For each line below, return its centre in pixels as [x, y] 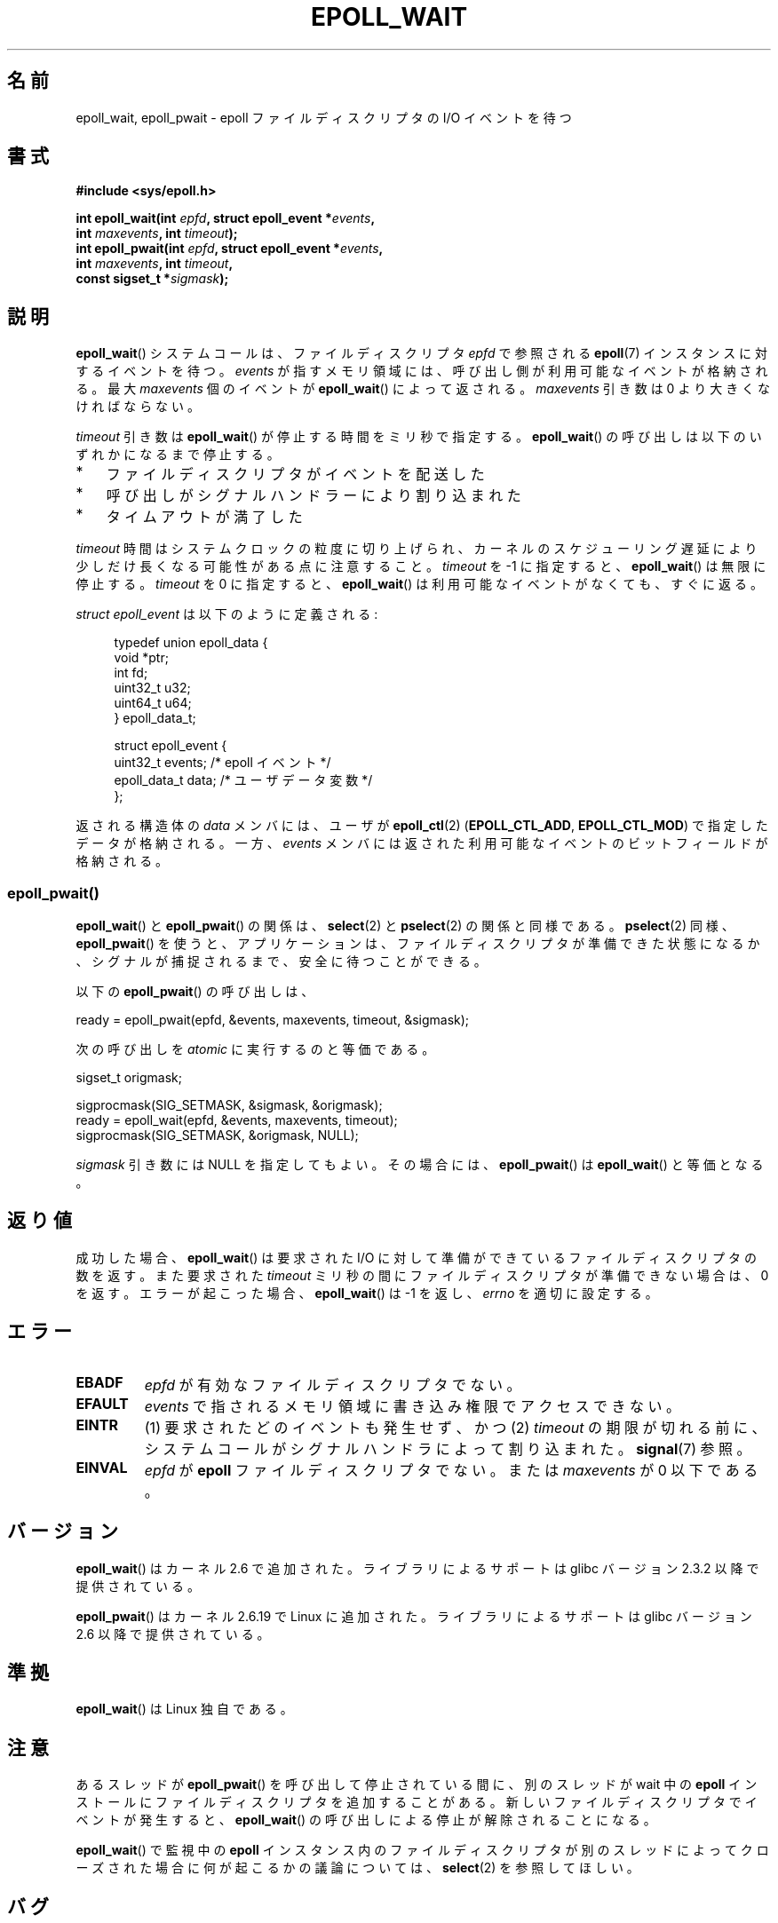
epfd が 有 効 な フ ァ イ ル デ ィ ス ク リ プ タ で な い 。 [333, 1385]
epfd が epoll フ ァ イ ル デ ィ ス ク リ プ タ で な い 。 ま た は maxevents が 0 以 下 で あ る [451, 1470]
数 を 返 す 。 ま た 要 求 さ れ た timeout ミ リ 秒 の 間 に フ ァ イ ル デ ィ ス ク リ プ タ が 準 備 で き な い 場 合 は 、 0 [422, 1275]
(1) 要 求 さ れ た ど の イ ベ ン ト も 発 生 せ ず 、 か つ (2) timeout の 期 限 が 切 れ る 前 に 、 [455, 1427]
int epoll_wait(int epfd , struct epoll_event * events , [226, 218]
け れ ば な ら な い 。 [138, 407]
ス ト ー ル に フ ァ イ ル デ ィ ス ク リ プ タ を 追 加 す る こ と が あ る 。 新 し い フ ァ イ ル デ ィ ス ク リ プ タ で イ [417, 1802]
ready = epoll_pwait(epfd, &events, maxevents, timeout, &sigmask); [273, 1020]
